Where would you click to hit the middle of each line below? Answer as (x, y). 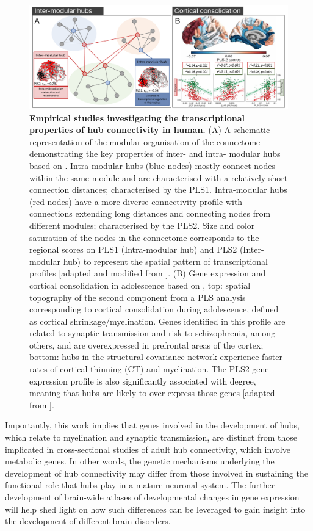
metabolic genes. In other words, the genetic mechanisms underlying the (140, 461)
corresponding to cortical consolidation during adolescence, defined (154, 309)
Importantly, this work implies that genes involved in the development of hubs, (153, 425)
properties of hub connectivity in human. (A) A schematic (150, 130)
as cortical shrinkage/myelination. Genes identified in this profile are (157, 321)
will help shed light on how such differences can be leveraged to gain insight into (155, 509)
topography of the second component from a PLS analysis (138, 297)
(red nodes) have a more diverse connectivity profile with (136, 201)
